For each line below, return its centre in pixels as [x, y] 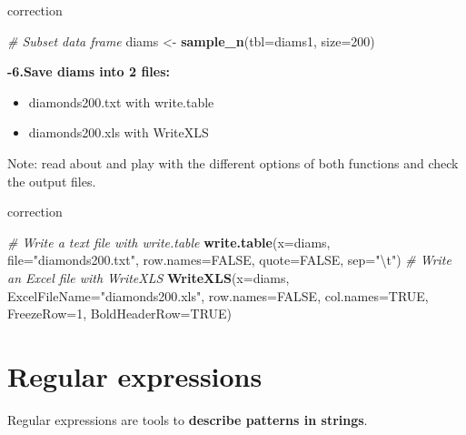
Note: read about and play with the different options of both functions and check [233, 162]
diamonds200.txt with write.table [121, 101]
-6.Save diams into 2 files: [89, 71]
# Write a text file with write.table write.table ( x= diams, [169, 242]
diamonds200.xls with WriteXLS [119, 132]
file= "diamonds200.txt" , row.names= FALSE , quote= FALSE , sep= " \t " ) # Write [229, 260]
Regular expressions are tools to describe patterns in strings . [188, 419]
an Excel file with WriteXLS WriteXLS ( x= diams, [149, 277]
